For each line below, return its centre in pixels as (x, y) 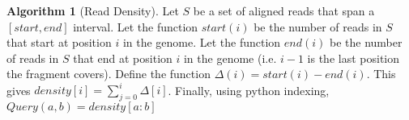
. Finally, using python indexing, (249, 90)
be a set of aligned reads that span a (284, 10)
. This (381, 74)
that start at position (59, 42)
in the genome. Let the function (202, 42)
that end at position (123, 58)
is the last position (353, 58)
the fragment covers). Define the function (109, 74)
